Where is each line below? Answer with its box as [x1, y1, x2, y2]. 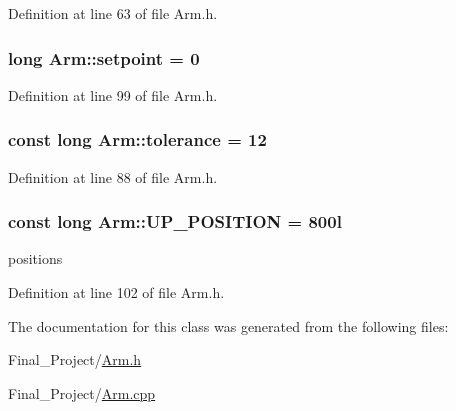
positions [8, 248, 63, 269]
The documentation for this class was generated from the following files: [8, 315, 449, 336]
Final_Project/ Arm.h [8, 349, 142, 370]
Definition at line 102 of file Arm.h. [8, 282, 225, 303]
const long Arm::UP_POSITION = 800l [8, 209, 342, 234]
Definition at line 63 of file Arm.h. [8, 3, 218, 23]
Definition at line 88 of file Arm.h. [8, 166, 218, 187]
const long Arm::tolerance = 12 [8, 127, 267, 152]
